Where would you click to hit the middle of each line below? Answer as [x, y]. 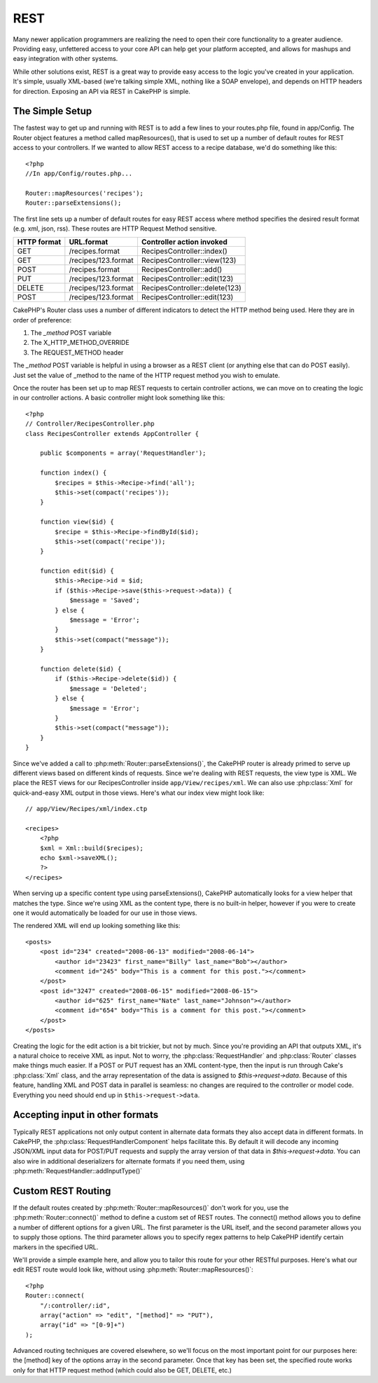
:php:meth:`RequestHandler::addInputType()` [78, 1171]
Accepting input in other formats [86, 1115]
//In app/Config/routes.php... [79, 173]
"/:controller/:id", [75, 1305]
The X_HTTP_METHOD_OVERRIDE [80, 343]
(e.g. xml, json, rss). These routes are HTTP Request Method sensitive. [115, 229]
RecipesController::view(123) [189, 261]
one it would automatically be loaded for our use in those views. [105, 913]
